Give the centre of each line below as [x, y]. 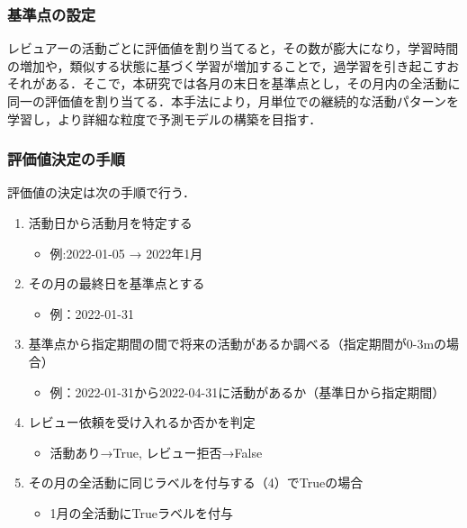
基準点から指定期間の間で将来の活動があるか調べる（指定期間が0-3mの [238, 344]
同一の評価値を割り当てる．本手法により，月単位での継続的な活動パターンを [233, 101]
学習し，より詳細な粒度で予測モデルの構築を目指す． [165, 118]
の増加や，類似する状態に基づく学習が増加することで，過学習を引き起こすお [233, 65]
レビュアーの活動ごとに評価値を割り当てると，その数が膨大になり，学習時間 [233, 48]
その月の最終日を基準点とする [117, 283]
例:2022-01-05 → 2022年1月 [126, 253]
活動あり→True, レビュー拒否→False [156, 452]
